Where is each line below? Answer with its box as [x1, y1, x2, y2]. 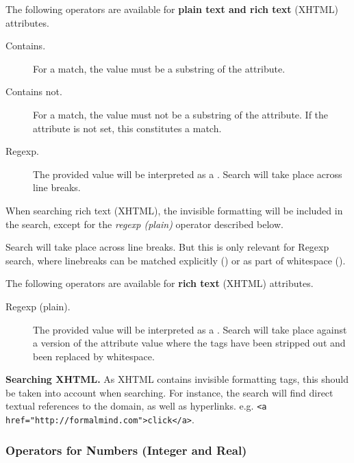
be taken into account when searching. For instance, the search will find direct [5, 385, 333, 399]
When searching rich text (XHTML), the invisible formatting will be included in [5, 203, 343, 217]
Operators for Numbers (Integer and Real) [5, 441, 247, 458]
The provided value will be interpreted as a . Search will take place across [33, 166, 342, 181]
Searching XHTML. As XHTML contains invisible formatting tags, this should [5, 372, 349, 386]
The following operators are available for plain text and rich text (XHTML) [5, 2, 338, 16]
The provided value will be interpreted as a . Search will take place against [33, 322, 347, 336]
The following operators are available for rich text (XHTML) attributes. [5, 276, 314, 290]
